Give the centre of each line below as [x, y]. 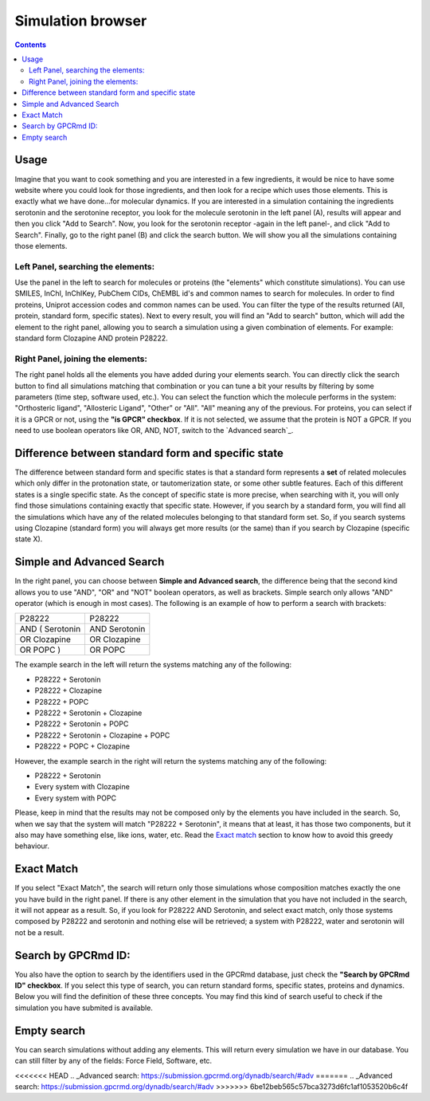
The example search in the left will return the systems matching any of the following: [153, 665]
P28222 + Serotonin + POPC [82, 724]
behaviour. [32, 846]
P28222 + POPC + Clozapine [82, 746]
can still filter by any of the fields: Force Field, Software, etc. [113, 1061]
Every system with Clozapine [82, 787]
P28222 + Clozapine [68, 690]
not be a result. [39, 932]
